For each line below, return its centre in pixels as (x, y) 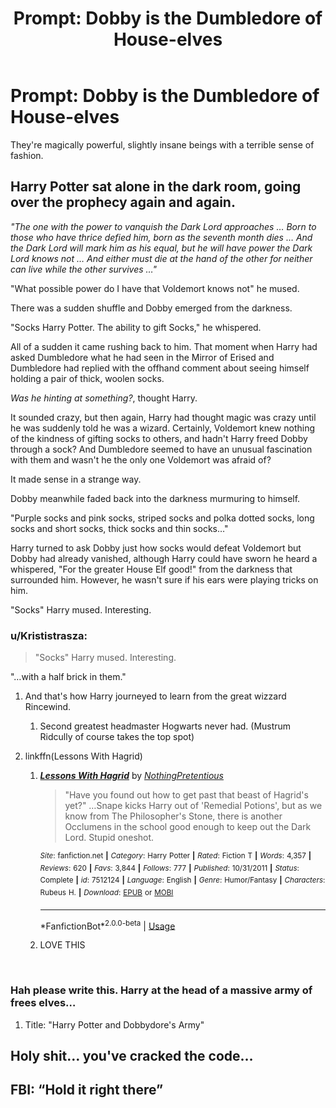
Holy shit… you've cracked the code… (132, 1056)
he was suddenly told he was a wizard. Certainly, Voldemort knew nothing (163, 428)
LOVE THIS (62, 945)
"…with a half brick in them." (68, 677)
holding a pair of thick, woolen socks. (87, 378)
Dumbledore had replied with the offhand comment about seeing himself (160, 368)
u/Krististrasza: (49, 635)
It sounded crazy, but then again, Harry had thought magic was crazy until (163, 417)
